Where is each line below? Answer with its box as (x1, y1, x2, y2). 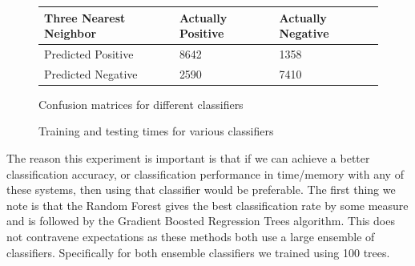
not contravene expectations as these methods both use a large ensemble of (6, 228, 375, 245)
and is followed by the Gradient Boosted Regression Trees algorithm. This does (6, 212, 395, 229)
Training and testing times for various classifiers (38, 123, 274, 139)
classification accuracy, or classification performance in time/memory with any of (6, 165, 404, 182)
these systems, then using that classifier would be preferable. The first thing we (6, 181, 396, 198)
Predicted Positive (44, 45, 134, 62)
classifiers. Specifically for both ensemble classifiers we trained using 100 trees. (6, 244, 390, 260)
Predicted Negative (44, 65, 138, 82)
